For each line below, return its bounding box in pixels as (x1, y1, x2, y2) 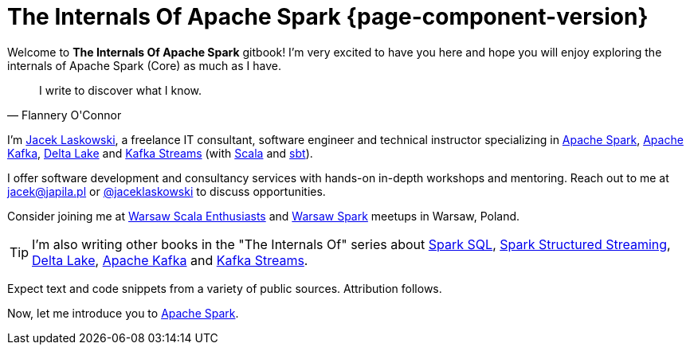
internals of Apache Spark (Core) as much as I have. (7, 58, 281, 72)
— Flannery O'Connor (7, 107, 122, 122)
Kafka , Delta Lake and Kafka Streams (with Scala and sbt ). (7, 146, 313, 160)
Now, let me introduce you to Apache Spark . (7, 306, 239, 320)
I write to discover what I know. (39, 83, 202, 97)
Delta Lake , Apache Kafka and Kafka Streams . (32, 252, 308, 268)
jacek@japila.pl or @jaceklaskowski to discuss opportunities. (7, 184, 326, 198)
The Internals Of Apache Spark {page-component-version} (7, 3, 649, 30)
